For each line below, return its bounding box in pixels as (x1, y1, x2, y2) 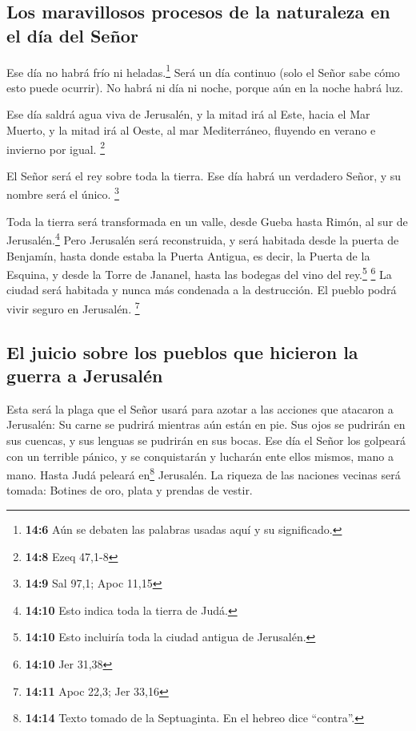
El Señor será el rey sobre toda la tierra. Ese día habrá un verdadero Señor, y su (6, 167, 402, 184)
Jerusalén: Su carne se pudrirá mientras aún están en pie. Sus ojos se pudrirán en (6, 416, 406, 433)
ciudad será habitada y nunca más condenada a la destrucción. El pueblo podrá (6, 281, 397, 298)
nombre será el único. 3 (6, 184, 119, 203)
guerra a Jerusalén (6, 363, 163, 388)
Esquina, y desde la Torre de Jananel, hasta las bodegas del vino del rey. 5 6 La (6, 264, 392, 282)
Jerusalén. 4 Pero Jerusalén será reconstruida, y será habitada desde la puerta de (6, 229, 399, 248)
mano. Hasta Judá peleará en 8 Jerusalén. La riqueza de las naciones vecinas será (6, 464, 401, 483)
